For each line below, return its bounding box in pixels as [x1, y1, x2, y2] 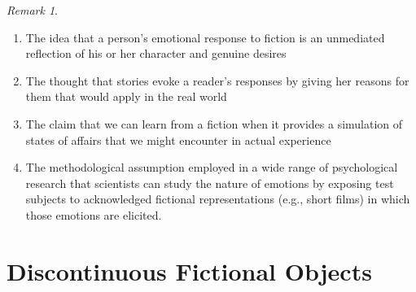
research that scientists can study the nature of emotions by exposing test [25, 174, 394, 191]
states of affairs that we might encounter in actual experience [25, 131, 331, 148]
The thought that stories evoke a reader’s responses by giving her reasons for [25, 72, 409, 89]
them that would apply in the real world [25, 88, 227, 105]
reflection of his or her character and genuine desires [25, 45, 287, 62]
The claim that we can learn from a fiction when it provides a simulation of [25, 115, 403, 132]
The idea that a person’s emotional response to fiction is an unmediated [25, 28, 385, 46]
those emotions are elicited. [25, 206, 162, 223]
